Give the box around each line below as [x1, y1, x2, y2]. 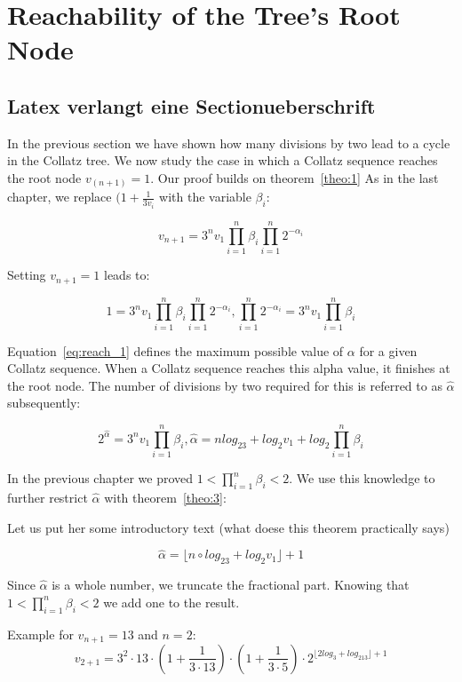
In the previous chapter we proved [7, 469, 194, 488]
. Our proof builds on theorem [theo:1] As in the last [150, 168, 439, 186]
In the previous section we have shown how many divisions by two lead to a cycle [7, 133, 450, 152]
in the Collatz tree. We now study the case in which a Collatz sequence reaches [7, 151, 438, 170]
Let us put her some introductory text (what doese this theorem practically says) [7, 518, 450, 536]
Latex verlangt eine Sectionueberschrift [7, 91, 376, 119]
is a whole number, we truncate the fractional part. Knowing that [52, 575, 410, 594]
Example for [7, 624, 74, 643]
